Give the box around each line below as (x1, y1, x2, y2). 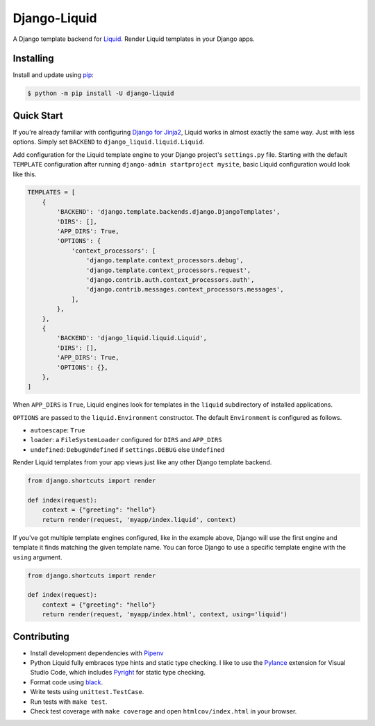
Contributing (12, 630, 69, 642)
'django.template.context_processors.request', (85, 266, 251, 274)
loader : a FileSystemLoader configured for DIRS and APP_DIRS (30, 436, 222, 444)
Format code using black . (30, 677, 103, 686)
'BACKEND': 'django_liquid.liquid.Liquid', (56, 334, 208, 342)
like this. (12, 170, 37, 178)
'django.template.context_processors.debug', (85, 257, 244, 264)
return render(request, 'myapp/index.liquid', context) (42, 516, 237, 523)
